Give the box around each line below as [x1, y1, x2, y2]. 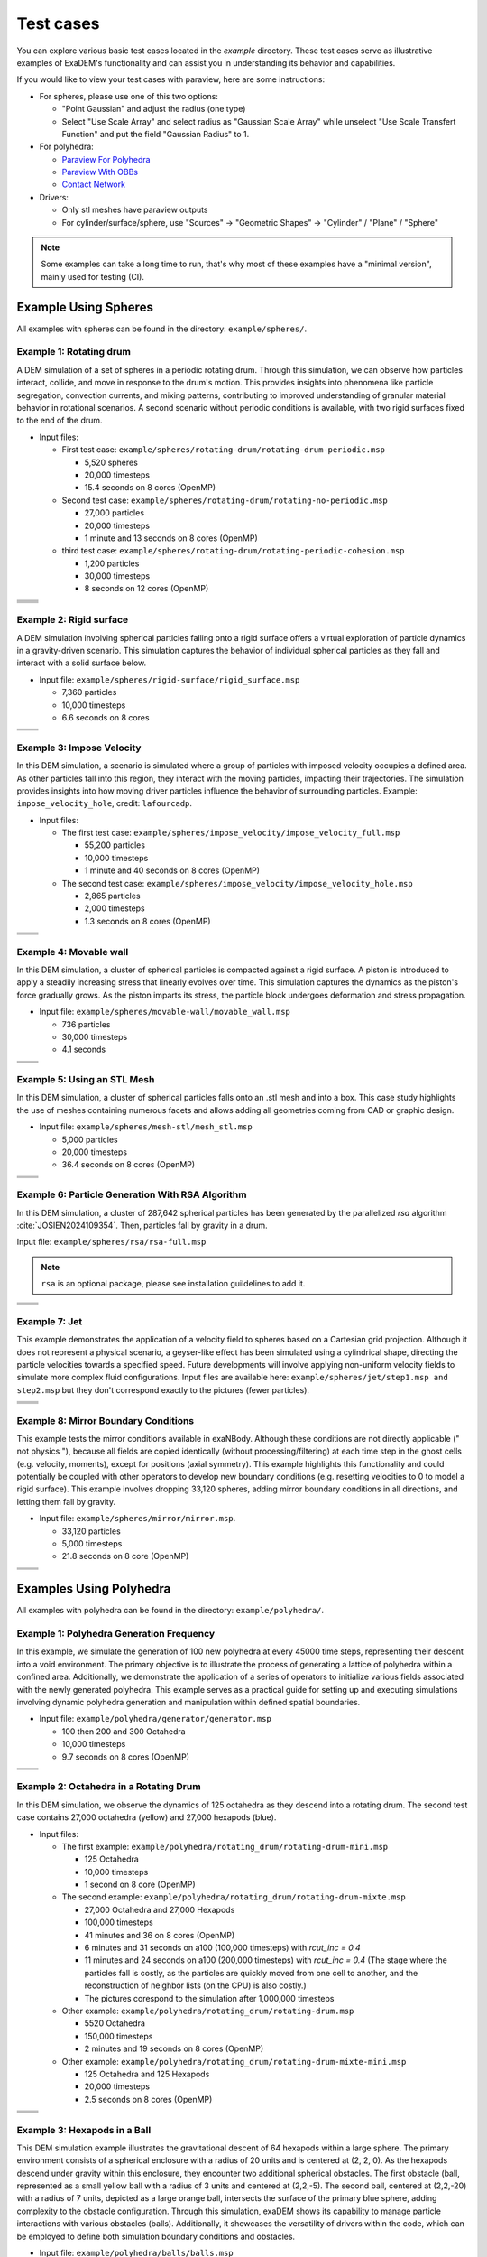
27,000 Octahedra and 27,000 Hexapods [84, 1904, 235, 1915]
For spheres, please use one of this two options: [39, 90, 218, 101]
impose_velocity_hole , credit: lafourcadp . [16, 798, 193, 809]
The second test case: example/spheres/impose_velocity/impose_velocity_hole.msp [61, 878, 414, 888]
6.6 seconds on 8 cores [61, 711, 150, 722]
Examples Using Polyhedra [16, 1581, 171, 1597]
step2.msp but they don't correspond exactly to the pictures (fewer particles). [16, 1384, 310, 1395]
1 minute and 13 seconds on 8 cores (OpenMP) [84, 533, 259, 543]
